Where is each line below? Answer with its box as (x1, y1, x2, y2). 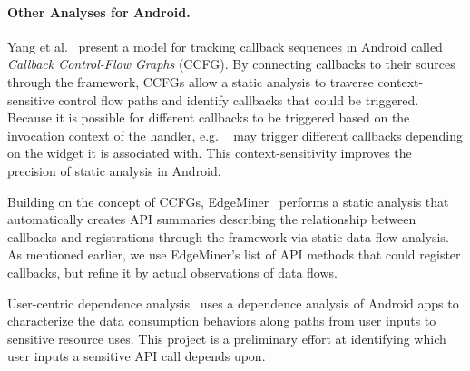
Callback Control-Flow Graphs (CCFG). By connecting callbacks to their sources (7, 54, 455, 73)
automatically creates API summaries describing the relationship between (7, 210, 416, 229)
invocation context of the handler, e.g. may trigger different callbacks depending (7, 125, 463, 144)
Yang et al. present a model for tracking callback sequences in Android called (7, 36, 443, 55)
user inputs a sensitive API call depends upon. (7, 347, 266, 366)
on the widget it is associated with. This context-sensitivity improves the (7, 143, 412, 162)
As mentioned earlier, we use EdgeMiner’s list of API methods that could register (7, 245, 461, 264)
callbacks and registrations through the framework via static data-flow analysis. (7, 227, 449, 246)
